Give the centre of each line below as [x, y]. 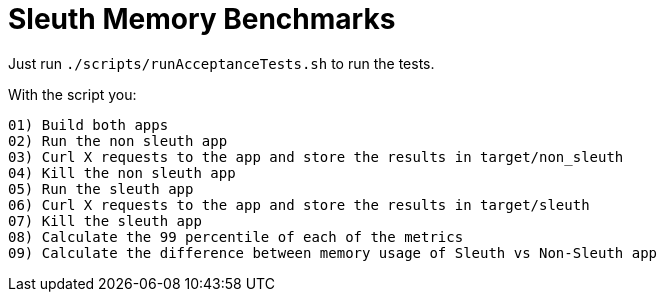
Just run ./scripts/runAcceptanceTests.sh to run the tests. [221, 63]
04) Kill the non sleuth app [122, 172]
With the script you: [72, 94]
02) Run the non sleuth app [118, 140]
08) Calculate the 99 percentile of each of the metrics [236, 236]
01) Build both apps [88, 124]
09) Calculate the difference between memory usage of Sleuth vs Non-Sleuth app [333, 252]
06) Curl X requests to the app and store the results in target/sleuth [299, 204]
